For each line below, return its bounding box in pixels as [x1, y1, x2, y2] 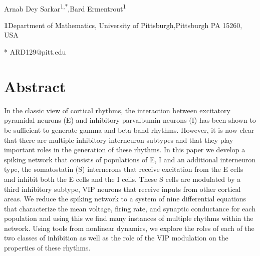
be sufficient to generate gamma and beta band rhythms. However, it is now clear [4, 124, 254, 135]
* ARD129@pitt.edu [4, 47, 66, 57]
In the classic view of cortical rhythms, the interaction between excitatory [4, 105, 230, 115]
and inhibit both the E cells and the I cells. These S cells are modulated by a [4, 173, 241, 184]
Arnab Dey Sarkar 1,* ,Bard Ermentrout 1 [4, 2, 126, 14]
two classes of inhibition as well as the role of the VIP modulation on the [4, 232, 228, 243]
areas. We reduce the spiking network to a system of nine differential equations [4, 193, 246, 204]
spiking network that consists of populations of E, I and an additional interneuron [4, 154, 256, 164]
